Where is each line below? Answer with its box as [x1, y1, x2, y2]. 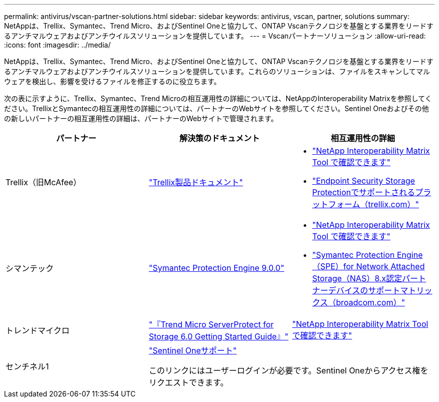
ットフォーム [312, 199, 360, 209]
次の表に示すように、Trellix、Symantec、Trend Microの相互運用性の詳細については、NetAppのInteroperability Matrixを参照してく [4, 94, 432, 103]
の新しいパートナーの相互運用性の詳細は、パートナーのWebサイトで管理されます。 [4, 114, 278, 123]
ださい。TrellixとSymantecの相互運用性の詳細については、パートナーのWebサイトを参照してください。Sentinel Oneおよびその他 [4, 104, 429, 113]
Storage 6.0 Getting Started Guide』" [148, 331, 289, 341]
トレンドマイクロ [6, 325, 70, 335]
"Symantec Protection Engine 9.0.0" [148, 263, 285, 273]
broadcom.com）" [336, 297, 405, 307]
